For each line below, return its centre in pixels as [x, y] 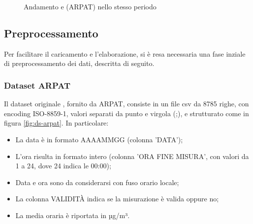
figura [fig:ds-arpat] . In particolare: [56, 123]
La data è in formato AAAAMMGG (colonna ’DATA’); [99, 139]
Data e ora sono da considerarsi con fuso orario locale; [97, 182]
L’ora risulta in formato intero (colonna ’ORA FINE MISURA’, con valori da [132, 156]
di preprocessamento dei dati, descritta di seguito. [79, 63]
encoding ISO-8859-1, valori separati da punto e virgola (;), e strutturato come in [126, 113]
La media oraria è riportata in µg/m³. [73, 215]
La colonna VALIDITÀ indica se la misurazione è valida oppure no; [117, 199]
